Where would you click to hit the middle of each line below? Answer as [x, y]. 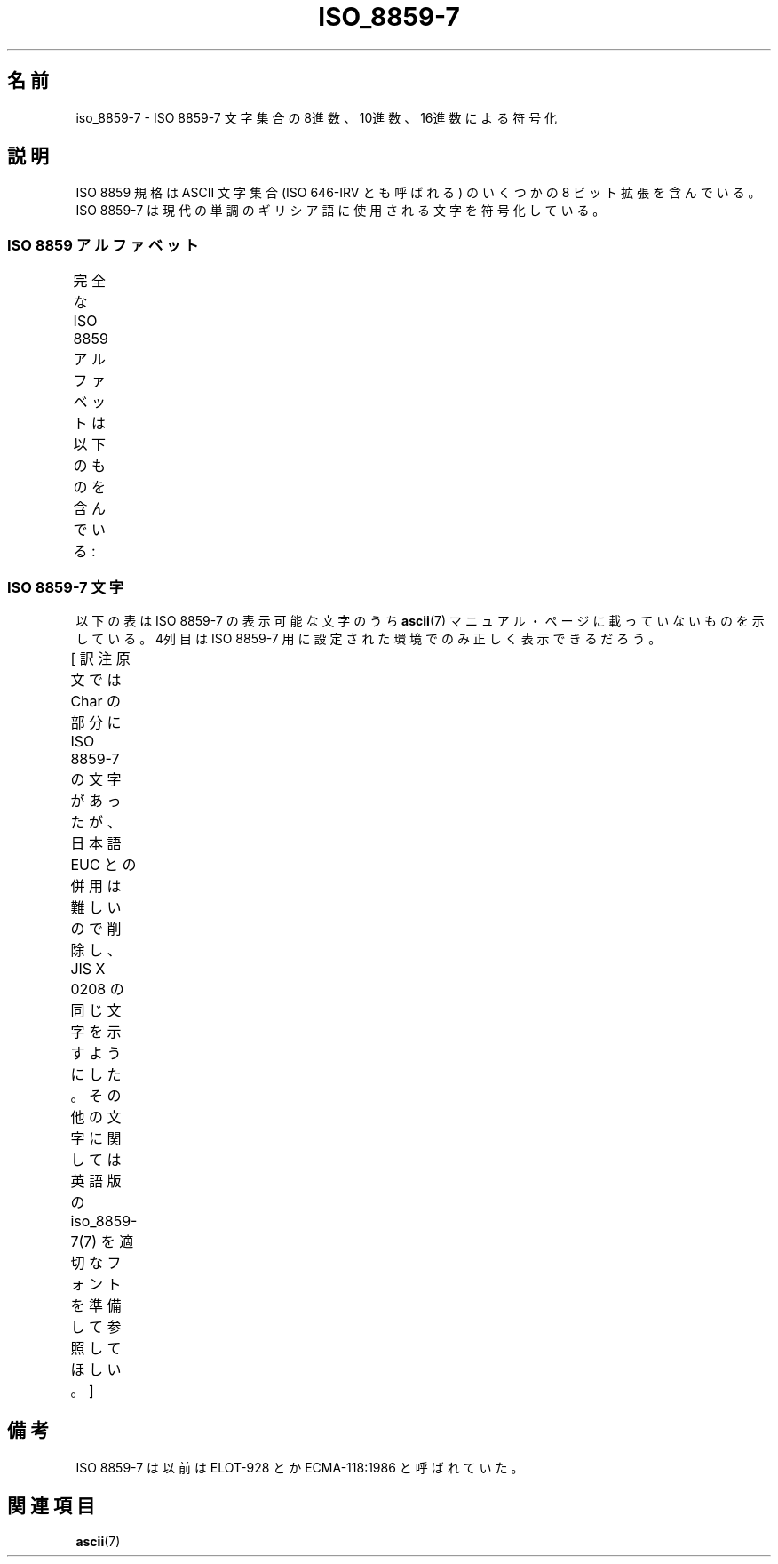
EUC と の [103, 864]
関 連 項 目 [51, 1506]
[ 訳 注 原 [100, 658]
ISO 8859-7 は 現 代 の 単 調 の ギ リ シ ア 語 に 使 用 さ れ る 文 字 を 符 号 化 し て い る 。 [341, 211]
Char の [96, 701]
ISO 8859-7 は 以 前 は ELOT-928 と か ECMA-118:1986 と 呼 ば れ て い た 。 [300, 1467]
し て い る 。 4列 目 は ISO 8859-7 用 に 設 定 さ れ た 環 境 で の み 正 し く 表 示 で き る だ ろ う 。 [369, 638]
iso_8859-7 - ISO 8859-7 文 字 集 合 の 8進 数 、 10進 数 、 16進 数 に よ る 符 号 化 [317, 117]
